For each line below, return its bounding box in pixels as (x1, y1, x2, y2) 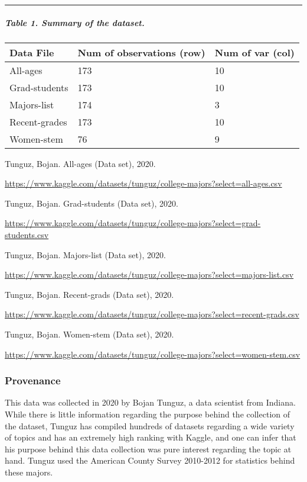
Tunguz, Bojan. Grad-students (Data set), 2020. (5, 197, 178, 209)
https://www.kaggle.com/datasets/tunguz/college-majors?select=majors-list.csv (5, 268, 294, 281)
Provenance (5, 373, 61, 388)
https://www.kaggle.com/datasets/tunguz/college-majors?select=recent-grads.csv (5, 308, 299, 320)
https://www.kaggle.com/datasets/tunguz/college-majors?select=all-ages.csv (5, 177, 282, 189)
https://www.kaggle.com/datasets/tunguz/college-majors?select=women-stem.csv (5, 348, 301, 360)
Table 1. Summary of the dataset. (5, 16, 145, 28)
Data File (9, 45, 54, 59)
